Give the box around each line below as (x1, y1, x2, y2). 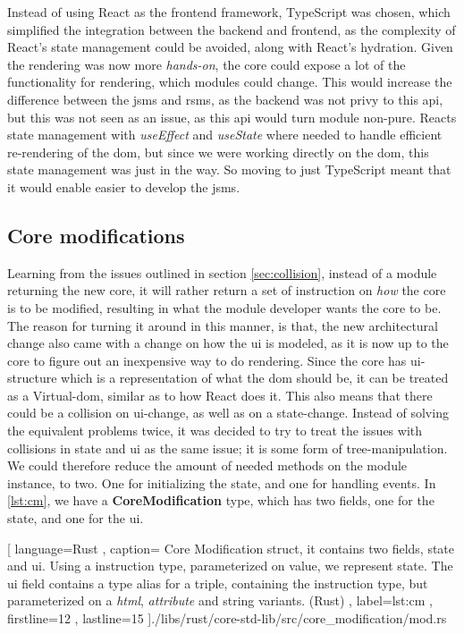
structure (7, 368, 57, 387)
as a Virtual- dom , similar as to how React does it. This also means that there (7, 385, 433, 404)
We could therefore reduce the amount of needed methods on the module (7, 456, 408, 475)
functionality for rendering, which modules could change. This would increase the (7, 72, 452, 91)
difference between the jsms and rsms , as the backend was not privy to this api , (7, 89, 443, 108)
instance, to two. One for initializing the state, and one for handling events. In (7, 473, 436, 492)
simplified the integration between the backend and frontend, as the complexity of (7, 20, 456, 38)
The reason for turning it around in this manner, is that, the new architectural (7, 316, 438, 334)
